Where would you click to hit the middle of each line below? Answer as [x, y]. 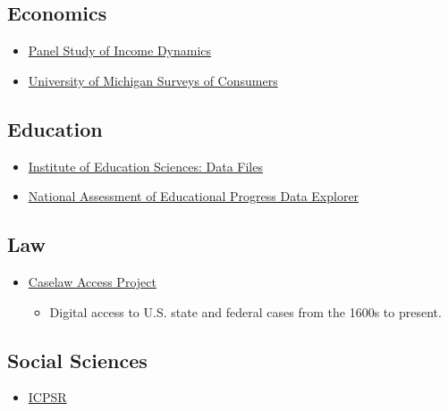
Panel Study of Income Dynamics [120, 50]
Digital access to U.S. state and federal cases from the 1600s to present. [245, 311]
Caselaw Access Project [92, 281]
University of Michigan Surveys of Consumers [153, 80]
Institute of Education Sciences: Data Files [145, 166]
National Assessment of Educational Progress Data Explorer [194, 196]
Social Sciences [77, 360]
